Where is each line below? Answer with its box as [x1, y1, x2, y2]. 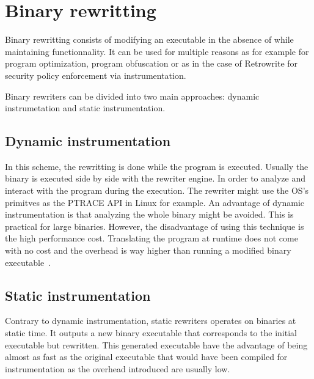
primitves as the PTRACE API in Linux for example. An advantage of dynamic [5, 196, 305, 208]
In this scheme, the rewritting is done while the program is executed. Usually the [5, 160, 309, 172]
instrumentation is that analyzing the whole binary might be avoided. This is [5, 208, 294, 221]
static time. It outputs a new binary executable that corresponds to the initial [5, 326, 297, 339]
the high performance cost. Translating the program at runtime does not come [5, 232, 298, 245]
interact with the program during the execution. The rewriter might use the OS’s [5, 184, 309, 197]
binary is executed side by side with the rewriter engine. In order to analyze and [5, 172, 306, 185]
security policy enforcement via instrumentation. [5, 68, 186, 81]
